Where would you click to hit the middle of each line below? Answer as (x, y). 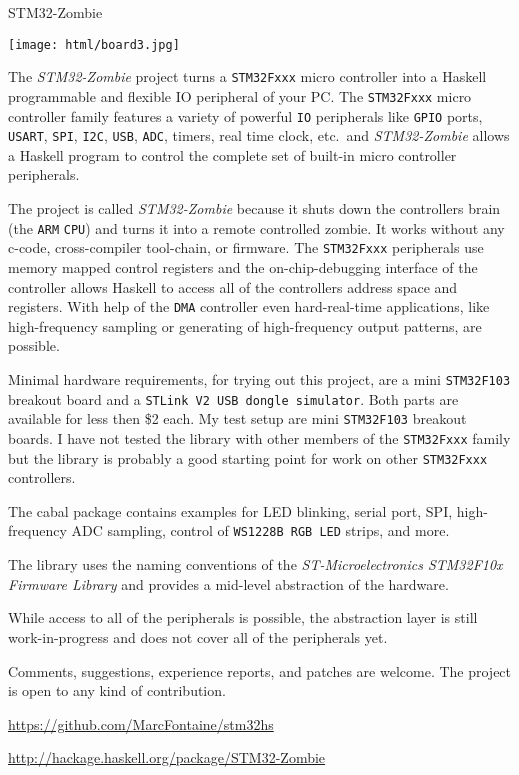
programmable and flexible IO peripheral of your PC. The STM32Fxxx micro (240, 95)
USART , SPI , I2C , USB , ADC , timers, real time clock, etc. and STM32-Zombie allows (259, 135)
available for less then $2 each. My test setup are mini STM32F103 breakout (237, 418)
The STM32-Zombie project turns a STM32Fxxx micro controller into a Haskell (247, 76)
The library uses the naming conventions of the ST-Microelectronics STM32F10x (255, 564)
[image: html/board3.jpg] (94, 44)
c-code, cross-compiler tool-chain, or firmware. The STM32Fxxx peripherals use (246, 247)
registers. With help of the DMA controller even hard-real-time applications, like (249, 306)
